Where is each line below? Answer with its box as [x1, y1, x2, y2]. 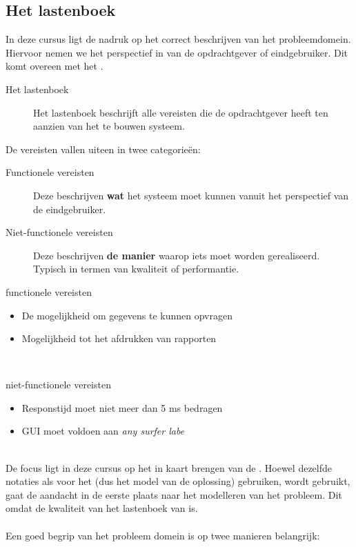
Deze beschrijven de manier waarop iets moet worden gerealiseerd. [33, 248, 320, 262]
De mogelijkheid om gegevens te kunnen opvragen [21, 308, 233, 322]
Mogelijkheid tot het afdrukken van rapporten [21, 331, 217, 346]
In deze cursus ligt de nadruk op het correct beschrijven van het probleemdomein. [6, 32, 351, 46]
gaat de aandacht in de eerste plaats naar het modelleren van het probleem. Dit [6, 487, 342, 501]
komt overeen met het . [6, 59, 103, 73]
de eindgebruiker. [33, 201, 106, 216]
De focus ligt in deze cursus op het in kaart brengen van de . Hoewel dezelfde [6, 460, 333, 475]
